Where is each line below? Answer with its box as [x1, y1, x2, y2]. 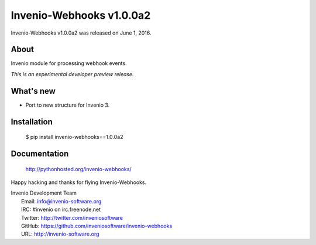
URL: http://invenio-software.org [21, 230, 99, 237]
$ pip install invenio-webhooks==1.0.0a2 [25, 134, 123, 141]
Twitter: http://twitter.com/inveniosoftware [21, 214, 123, 221]
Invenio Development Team [11, 189, 77, 196]
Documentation [11, 148, 69, 158]
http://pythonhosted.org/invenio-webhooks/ [25, 165, 132, 172]
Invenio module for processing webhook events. [11, 60, 127, 67]
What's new [11, 86, 56, 96]
